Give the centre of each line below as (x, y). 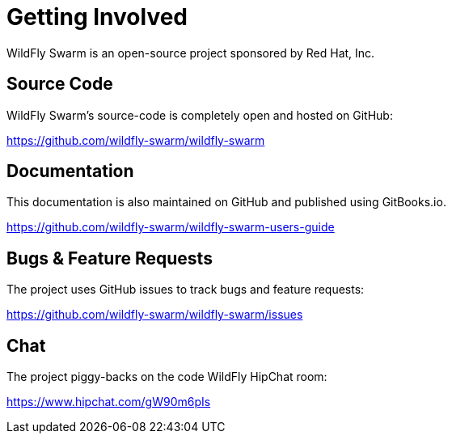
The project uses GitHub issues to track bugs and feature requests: (186, 290)
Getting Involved (97, 17)
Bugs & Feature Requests (110, 258)
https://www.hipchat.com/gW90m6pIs (109, 402)
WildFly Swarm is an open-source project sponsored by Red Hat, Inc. (191, 53)
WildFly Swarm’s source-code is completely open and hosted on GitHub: (200, 115)
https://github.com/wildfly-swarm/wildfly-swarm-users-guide (171, 227)
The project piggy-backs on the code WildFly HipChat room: (167, 377)
